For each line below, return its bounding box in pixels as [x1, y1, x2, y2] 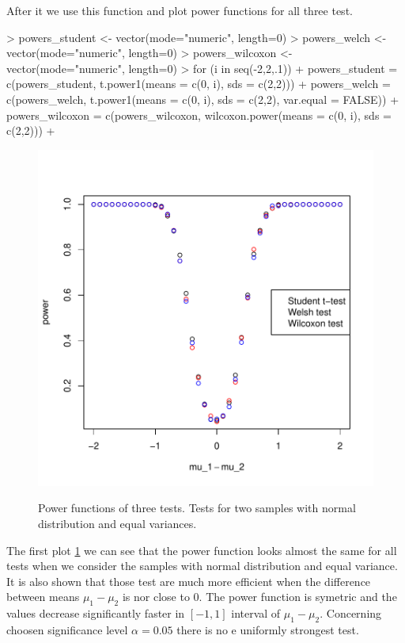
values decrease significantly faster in [6, 605, 185, 622]
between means [6, 588, 80, 605]
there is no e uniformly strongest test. [176, 621, 359, 637]
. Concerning [320, 605, 382, 622]
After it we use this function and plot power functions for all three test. [6, 2, 353, 18]
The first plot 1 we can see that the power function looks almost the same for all [6, 542, 397, 558]
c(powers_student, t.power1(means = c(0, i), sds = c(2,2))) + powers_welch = [6, 75, 391, 92]
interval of [231, 605, 281, 622]
